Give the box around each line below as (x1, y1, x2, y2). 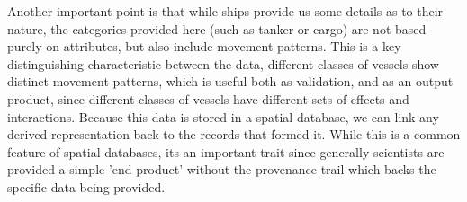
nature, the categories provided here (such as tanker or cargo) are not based (7, 19, 427, 38)
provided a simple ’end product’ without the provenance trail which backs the (7, 160, 436, 179)
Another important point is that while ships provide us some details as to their (7, 2, 444, 20)
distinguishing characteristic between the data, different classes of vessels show (7, 54, 439, 73)
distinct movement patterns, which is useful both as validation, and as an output (7, 72, 454, 91)
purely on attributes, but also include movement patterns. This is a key (7, 37, 401, 56)
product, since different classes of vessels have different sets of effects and (7, 89, 409, 108)
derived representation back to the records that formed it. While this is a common (7, 125, 461, 144)
